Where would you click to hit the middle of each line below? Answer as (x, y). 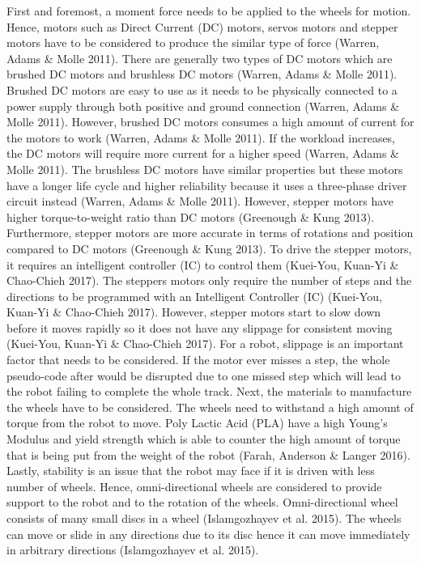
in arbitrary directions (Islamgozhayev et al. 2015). (133, 550)
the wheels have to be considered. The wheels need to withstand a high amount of (210, 407)
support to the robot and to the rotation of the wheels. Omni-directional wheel (202, 502)
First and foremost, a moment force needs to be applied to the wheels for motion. (209, 11)
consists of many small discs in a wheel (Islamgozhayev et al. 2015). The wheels (204, 518)
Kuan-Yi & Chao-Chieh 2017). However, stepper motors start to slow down (194, 312)
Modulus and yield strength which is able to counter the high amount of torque (204, 439)
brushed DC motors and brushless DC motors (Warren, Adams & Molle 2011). (202, 74)
